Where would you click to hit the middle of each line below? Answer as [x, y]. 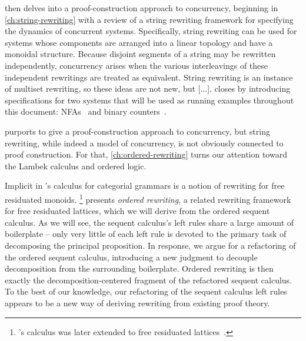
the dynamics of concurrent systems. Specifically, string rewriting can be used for [151, 31]
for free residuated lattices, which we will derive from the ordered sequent [137, 211]
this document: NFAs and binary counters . [86, 111]
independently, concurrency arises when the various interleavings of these [137, 65]
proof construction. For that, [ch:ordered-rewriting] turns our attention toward [146, 154]
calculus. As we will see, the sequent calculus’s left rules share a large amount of [149, 222]
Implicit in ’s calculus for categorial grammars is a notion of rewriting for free [145, 185]
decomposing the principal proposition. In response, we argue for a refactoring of [150, 245]
